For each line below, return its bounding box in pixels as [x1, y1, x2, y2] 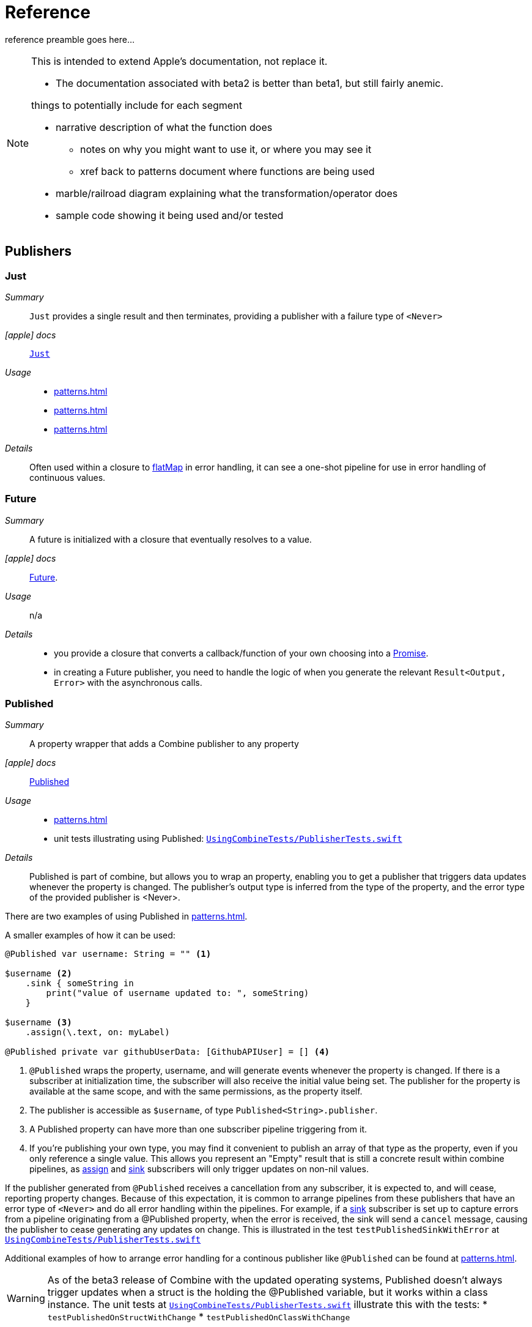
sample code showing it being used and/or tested [56, 209, 284, 221]
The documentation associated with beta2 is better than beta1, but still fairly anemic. [56, 76, 444, 89]
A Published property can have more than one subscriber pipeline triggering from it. [29, 1124, 368, 1135]
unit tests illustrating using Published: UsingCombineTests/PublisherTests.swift [54, 833, 402, 844]
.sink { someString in [25, 978, 134, 989]
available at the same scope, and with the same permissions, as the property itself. [29, 1086, 363, 1097]
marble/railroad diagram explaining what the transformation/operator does [56, 187, 398, 199]
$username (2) [5, 968, 72, 979]
